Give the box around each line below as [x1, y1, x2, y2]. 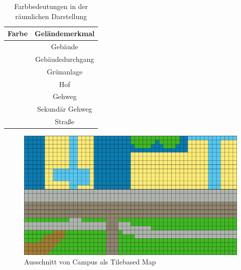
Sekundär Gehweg [37, 104, 92, 114]
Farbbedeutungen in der [14, 1, 88, 11]
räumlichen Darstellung [15, 11, 87, 21]
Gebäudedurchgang [35, 53, 94, 64]
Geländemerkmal [35, 28, 95, 39]
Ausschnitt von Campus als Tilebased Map [24, 256, 156, 267]
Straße [55, 116, 75, 127]
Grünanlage [47, 66, 83, 76]
